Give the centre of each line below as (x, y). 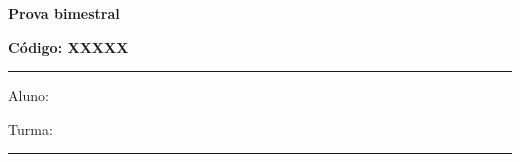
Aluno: (28, 95)
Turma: (30, 128)
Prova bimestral (64, 13)
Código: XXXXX (68, 46)
